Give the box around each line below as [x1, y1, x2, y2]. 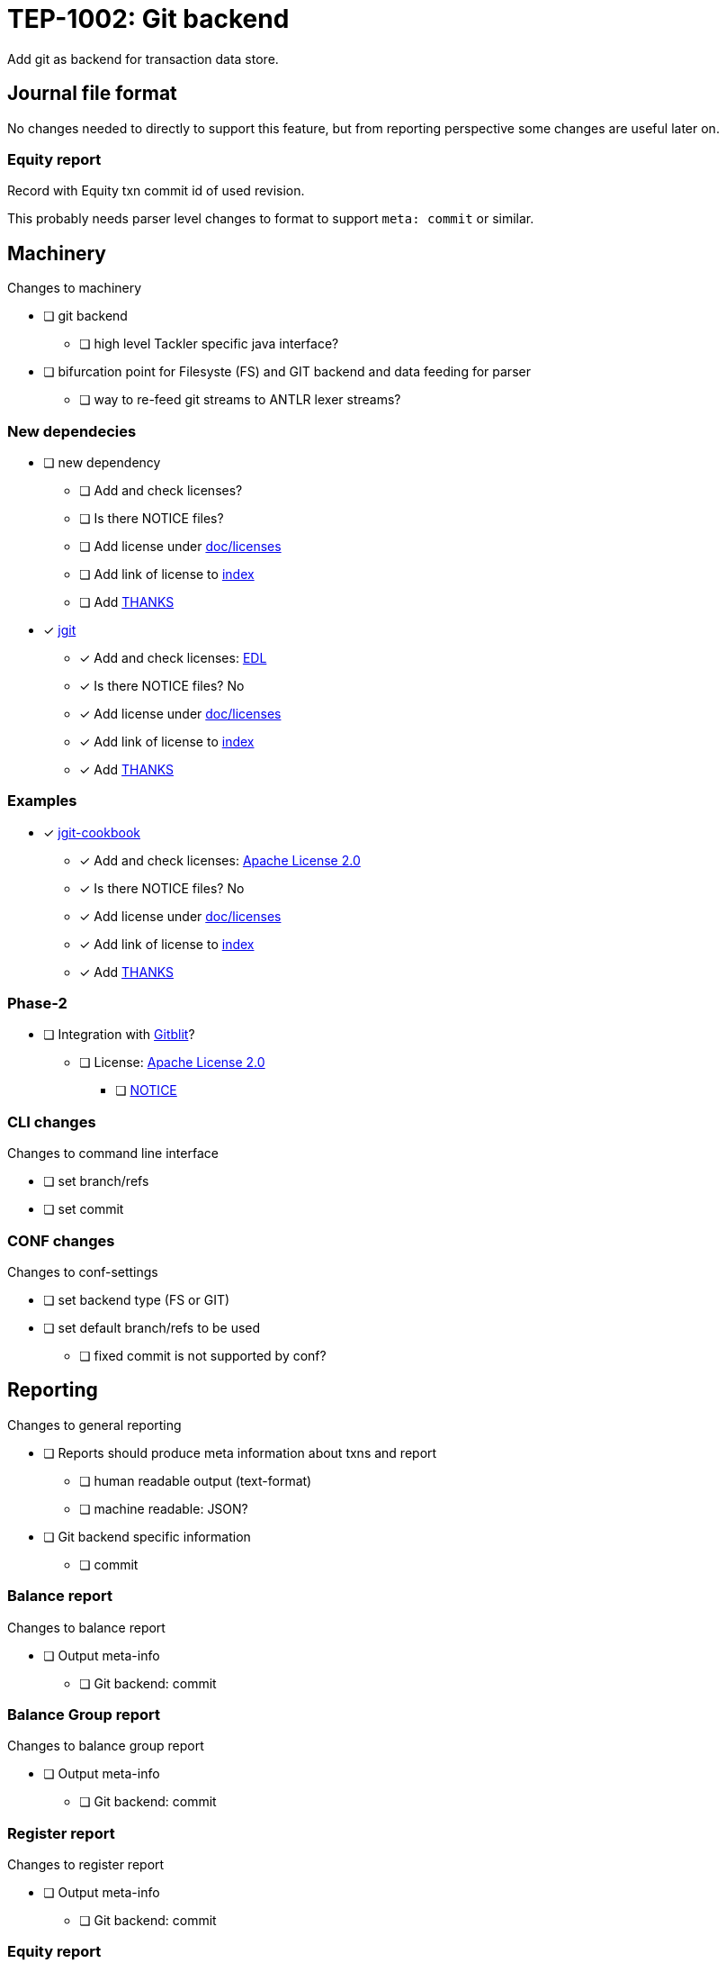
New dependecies [7, 421, 137, 440]
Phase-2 [7, 994, 67, 1013]
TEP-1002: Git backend [7, 4, 290, 34]
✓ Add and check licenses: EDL [79, 649, 267, 665]
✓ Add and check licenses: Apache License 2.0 [79, 852, 361, 868]
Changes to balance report [7, 1619, 166, 1635]
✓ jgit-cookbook [43, 824, 140, 840]
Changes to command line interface [7, 1145, 219, 1162]
